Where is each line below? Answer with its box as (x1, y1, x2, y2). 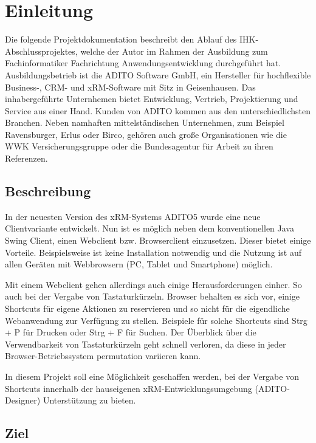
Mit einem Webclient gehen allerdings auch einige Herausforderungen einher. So (5, 278, 302, 290)
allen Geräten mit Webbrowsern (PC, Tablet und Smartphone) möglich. (5, 258, 273, 270)
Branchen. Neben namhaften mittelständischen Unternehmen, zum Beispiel (5, 116, 284, 129)
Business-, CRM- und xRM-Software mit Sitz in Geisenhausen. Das (5, 80, 256, 93)
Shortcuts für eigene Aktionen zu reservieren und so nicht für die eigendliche (5, 302, 290, 315)
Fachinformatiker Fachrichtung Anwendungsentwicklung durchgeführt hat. (5, 57, 281, 69)
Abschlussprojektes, (5, 44, 78, 57)
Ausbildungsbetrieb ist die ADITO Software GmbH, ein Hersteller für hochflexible (5, 68, 311, 81)
